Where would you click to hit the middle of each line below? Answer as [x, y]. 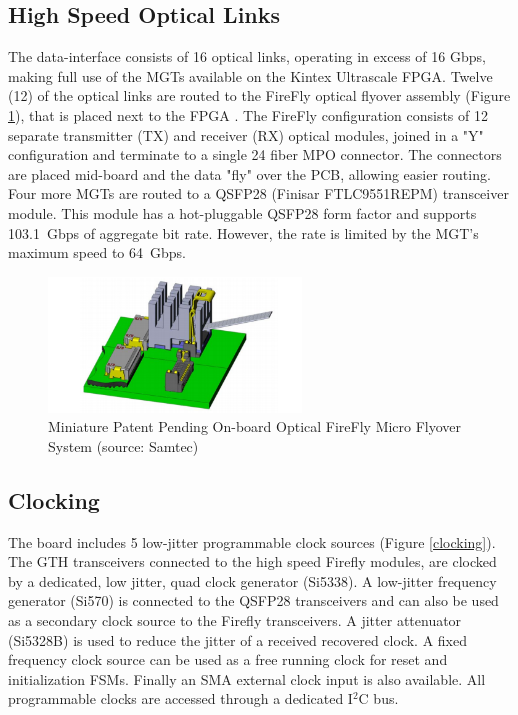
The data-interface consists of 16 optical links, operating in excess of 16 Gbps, [247, 56]
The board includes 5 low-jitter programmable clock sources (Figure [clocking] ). [252, 541]
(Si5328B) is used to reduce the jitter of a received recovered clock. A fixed [237, 639]
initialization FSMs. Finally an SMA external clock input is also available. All [247, 678]
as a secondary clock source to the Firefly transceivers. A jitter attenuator [235, 619]
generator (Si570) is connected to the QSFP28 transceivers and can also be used [253, 600]
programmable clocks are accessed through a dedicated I [180, 698]
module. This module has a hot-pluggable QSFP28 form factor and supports [242, 212]
